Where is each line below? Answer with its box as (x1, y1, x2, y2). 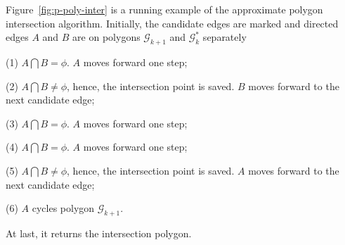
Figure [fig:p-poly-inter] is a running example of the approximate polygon (6, 2, 323, 16)
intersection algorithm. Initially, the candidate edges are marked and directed (6, 15, 339, 30)
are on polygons (72, 30, 141, 44)
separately (202, 30, 247, 44)
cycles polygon (32, 201, 95, 215)
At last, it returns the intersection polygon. (6, 225, 192, 240)
